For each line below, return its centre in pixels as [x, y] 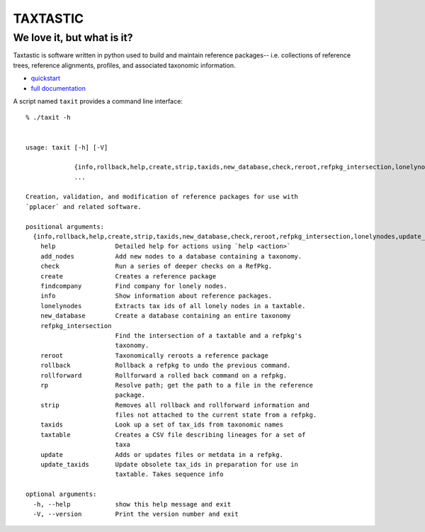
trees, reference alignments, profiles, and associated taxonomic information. [125, 65]
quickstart [45, 79]
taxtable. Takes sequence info [169, 474]
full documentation [58, 88]
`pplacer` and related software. [84, 206]
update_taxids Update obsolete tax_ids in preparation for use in [169, 465]
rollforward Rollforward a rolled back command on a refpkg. [164, 375]
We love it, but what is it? [73, 38]
